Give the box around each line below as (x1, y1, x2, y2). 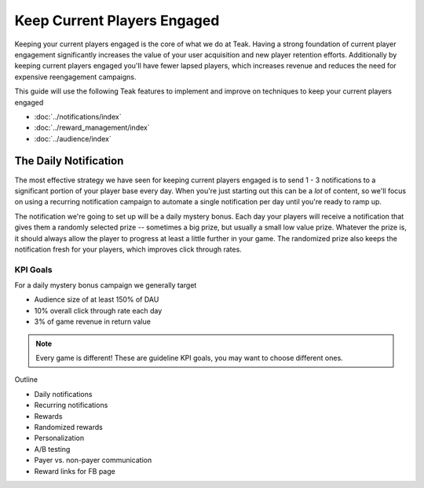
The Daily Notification (14, 154, 124, 168)
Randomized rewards (34, 422, 104, 431)
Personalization (34, 433, 85, 443)
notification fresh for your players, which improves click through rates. (14, 244, 243, 254)
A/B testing (34, 444, 71, 453)
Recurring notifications (34, 401, 108, 410)
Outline (14, 375, 38, 384)
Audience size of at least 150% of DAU (34, 295, 159, 304)
